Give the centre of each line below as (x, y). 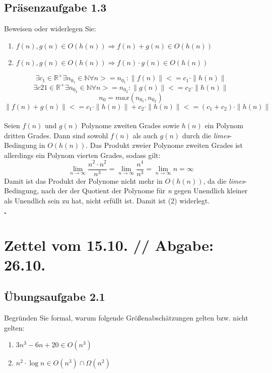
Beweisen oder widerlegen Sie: (50, 29)
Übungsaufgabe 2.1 (55, 297)
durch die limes (206, 135)
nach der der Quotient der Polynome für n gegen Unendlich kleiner (144, 191)
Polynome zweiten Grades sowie (130, 125)
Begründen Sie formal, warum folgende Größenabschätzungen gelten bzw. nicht (126, 318)
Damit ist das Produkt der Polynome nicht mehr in (83, 180)
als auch (145, 135)
